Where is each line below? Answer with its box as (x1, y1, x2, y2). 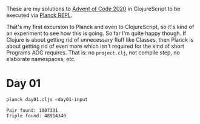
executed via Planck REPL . (6, 11, 73, 19)
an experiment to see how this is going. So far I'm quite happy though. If (6, 30, 187, 37)
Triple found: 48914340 (6, 113, 67, 119)
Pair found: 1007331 (6, 107, 59, 114)
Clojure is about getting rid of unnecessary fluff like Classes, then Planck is (6, 36, 194, 43)
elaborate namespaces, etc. (6, 56, 76, 62)
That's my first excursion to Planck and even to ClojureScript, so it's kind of (6, 24, 195, 30)
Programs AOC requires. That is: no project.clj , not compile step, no (6, 49, 181, 56)
